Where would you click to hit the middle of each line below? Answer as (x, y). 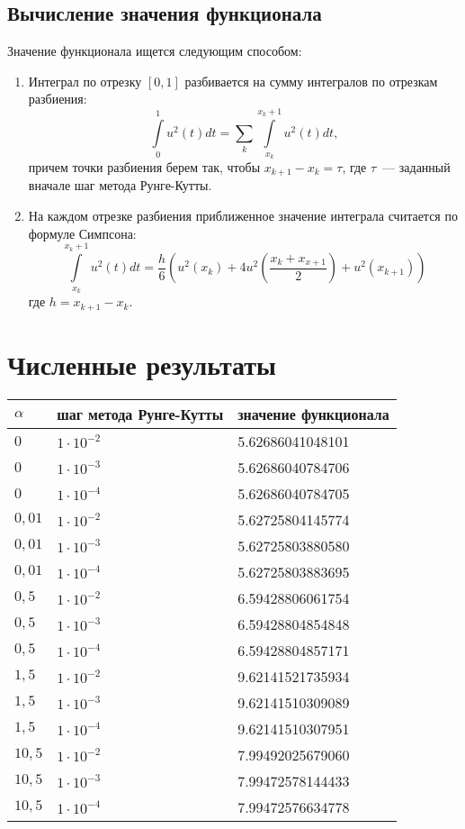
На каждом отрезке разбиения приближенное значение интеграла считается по (243, 216)
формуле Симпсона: (82, 233)
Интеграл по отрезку (85, 81)
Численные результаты (142, 364)
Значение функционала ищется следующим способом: (155, 51)
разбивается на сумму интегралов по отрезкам (311, 81)
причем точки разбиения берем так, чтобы (144, 166)
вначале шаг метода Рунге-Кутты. (120, 185)
